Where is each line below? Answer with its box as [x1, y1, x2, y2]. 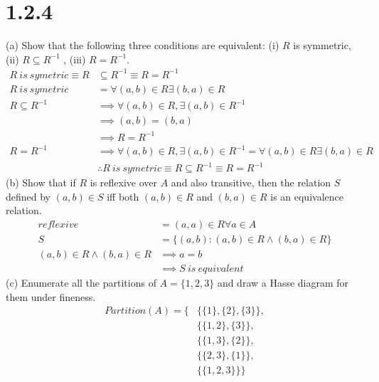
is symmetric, [293, 38, 351, 53]
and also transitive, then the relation [171, 175, 331, 190]
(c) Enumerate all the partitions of [6, 275, 156, 290]
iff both [107, 189, 139, 203]
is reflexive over [90, 175, 158, 190]
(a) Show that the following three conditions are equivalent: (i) [6, 38, 279, 53]
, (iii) [63, 51, 86, 66]
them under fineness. [6, 289, 96, 304]
